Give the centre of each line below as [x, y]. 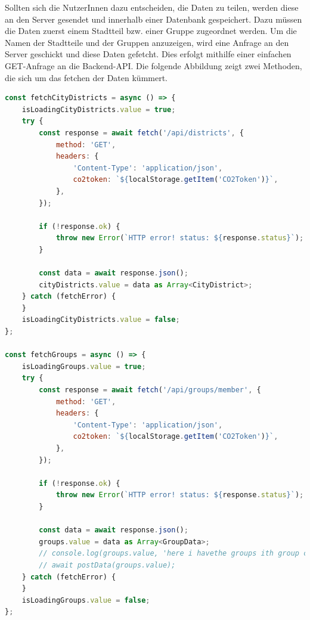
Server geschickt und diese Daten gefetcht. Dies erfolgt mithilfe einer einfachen [148, 54]
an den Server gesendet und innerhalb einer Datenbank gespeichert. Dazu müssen [154, 19]
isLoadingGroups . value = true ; [84, 366]
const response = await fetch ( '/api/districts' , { [141, 133]
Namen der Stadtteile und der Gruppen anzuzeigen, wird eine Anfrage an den [147, 42]
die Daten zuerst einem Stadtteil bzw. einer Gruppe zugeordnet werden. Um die [151, 31]
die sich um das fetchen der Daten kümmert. [86, 77]
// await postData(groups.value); [107, 565]
